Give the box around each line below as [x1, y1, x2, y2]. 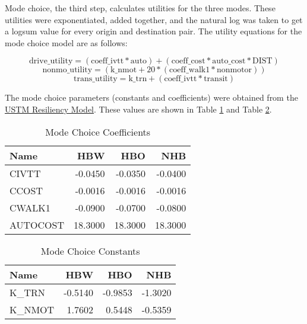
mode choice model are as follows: [5, 36, 128, 49]
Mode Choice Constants [40, 243, 140, 258]
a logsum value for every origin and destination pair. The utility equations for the [5, 25, 302, 37]
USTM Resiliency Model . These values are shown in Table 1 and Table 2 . [5, 102, 272, 115]
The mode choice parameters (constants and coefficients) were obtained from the [5, 91, 298, 104]
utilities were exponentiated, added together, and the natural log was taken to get [5, 13, 303, 25]
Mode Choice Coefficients [45, 124, 151, 139]
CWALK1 [10, 200, 50, 214]
